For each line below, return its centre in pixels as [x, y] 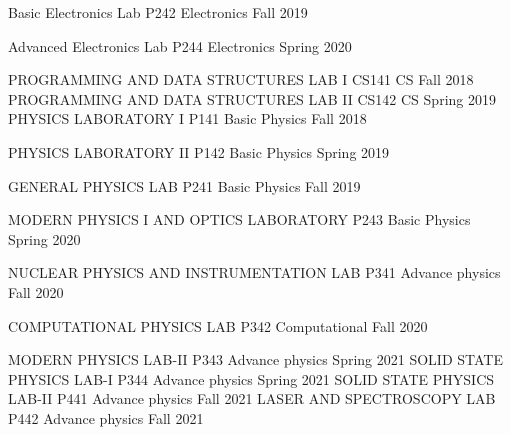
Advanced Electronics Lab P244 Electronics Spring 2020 [180, 45]
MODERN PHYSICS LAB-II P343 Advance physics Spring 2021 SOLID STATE [255, 359]
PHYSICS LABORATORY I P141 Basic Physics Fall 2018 [187, 118]
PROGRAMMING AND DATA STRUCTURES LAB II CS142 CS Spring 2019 [252, 98]
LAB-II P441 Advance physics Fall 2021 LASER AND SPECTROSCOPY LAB [252, 398]
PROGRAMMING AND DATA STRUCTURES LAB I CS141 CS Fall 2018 [241, 79]
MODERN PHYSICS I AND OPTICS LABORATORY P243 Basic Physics [239, 219]
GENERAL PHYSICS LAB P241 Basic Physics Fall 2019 [184, 185]
